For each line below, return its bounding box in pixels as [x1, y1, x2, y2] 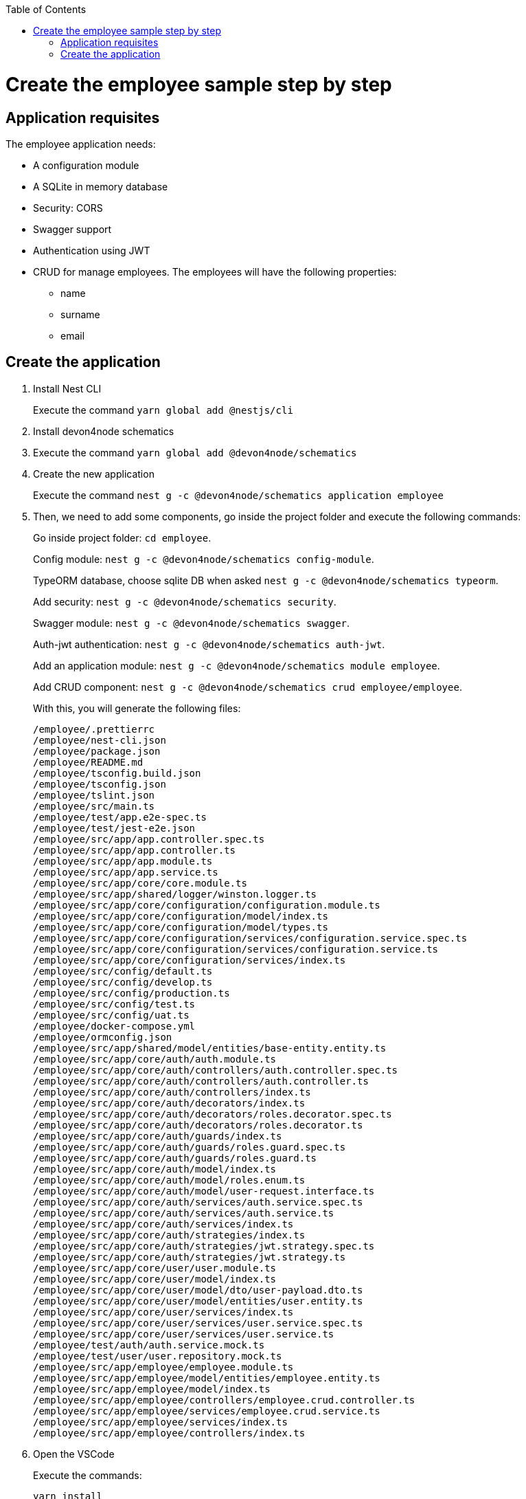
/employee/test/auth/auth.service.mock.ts [33, 1339, 265, 1351]
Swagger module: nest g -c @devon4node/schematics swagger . [33, 617, 350, 629]
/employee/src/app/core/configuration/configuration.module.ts [33, 899, 380, 911]
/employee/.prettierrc [33, 723, 155, 735]
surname [60, 308, 100, 320]
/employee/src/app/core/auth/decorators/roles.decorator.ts [33, 1119, 363, 1131]
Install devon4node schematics [33, 425, 174, 437]
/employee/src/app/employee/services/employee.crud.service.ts [33, 1405, 380, 1417]
